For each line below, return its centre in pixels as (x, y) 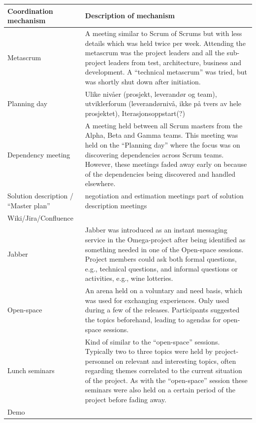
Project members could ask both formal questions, (161, 259)
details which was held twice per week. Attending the (165, 43)
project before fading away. (126, 400)
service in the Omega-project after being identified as (165, 240)
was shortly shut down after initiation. (143, 81)
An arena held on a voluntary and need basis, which (163, 290)
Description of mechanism (130, 16)
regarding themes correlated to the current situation (163, 370)
